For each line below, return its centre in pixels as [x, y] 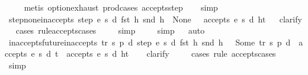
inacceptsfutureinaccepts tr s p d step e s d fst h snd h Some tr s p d [150, 42]
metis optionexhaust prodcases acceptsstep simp [121, 7]
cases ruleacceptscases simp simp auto [110, 30]
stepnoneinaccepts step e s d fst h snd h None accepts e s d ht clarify [155, 19]
